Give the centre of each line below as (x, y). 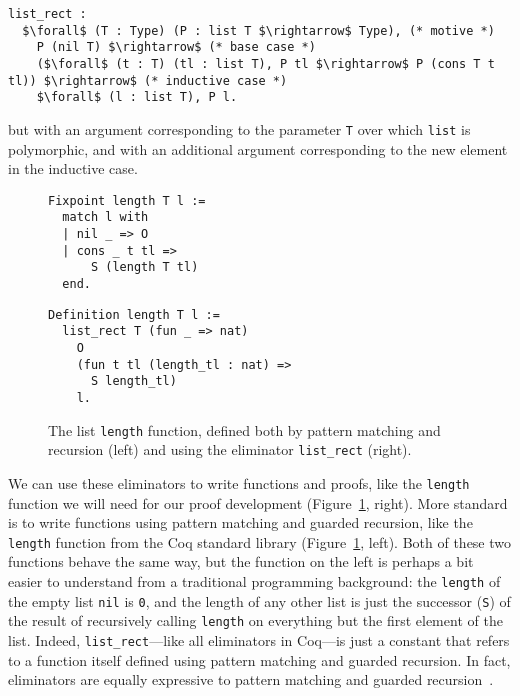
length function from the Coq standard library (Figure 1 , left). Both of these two (260, 541)
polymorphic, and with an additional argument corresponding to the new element (258, 148)
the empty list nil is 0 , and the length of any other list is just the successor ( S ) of (259, 600)
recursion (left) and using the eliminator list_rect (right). (230, 449)
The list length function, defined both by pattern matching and (244, 429)
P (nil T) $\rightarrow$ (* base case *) (176, 47)
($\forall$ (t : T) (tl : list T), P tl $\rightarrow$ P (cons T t (265, 63)
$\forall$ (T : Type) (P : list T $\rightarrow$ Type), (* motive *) (258, 30)
